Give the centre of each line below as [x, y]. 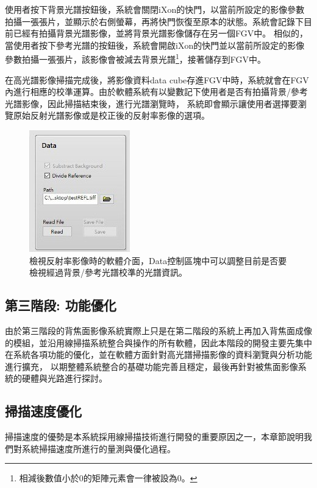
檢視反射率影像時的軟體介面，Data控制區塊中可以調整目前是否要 [158, 260]
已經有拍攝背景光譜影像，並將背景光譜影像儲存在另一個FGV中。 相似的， [160, 33]
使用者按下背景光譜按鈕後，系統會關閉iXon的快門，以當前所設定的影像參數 [155, 9]
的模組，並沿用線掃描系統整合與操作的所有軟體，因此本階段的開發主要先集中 [158, 342]
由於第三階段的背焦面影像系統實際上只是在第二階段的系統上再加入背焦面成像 [158, 330]
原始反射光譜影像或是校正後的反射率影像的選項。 [111, 115]
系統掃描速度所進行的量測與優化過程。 [98, 448]
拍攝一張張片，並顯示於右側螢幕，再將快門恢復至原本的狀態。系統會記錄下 [154, 21]
